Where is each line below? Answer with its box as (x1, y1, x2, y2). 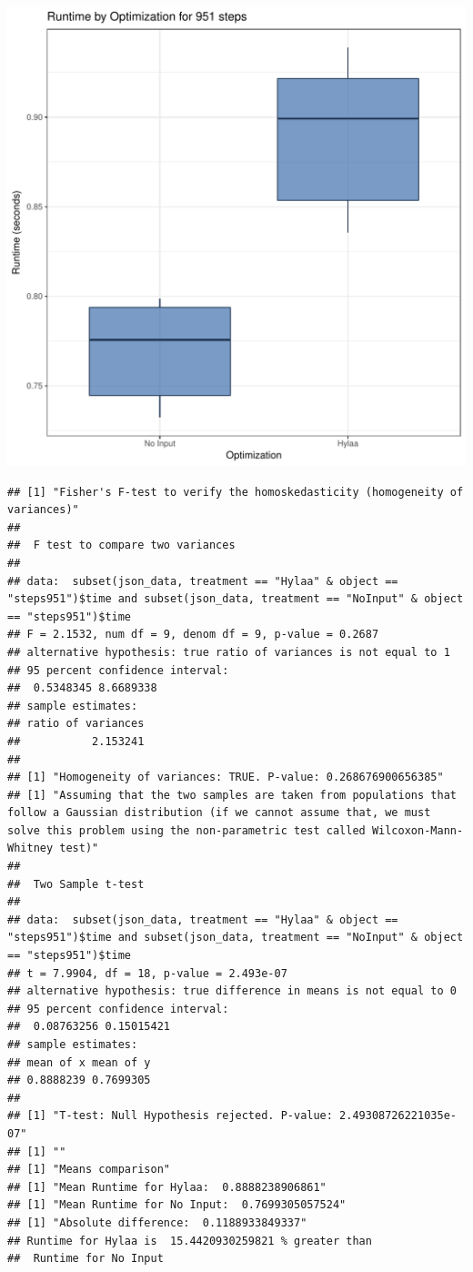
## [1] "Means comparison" (7, 1163, 170, 1176)
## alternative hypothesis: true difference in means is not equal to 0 (7, 984, 457, 998)
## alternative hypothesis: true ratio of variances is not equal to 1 (7, 645, 450, 659)
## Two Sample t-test (7, 877, 145, 891)
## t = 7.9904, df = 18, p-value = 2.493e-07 (7, 966, 287, 980)
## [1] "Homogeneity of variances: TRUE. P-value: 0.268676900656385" (7, 771, 444, 784)
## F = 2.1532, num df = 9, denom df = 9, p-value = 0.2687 (7, 628, 379, 641)
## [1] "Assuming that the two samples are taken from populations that (7, 788, 457, 802)
